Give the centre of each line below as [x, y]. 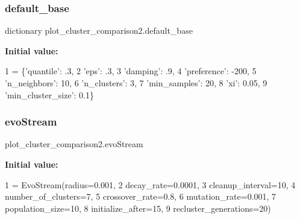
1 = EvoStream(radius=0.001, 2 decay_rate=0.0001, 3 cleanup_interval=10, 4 [150, 184]
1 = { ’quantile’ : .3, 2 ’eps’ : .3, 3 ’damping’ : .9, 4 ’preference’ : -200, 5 [131, 71]
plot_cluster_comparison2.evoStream [74, 144]
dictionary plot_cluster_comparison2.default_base [99, 30]
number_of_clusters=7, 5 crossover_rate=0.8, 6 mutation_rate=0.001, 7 [141, 196]
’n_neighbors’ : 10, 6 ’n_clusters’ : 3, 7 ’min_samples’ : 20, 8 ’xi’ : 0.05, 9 [136, 83]
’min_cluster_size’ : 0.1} [49, 94]
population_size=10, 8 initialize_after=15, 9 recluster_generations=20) [138, 208]
